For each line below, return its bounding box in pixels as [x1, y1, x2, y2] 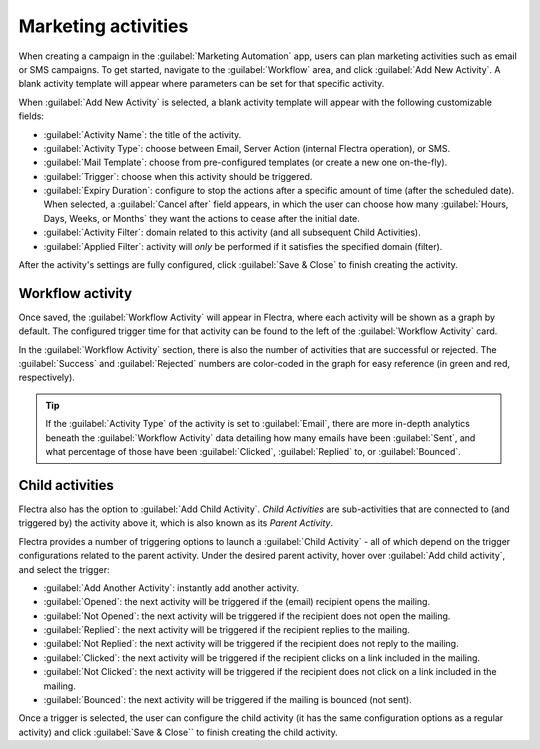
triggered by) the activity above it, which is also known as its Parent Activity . [18, 517, 334, 529]
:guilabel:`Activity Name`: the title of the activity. [43, 128, 242, 140]
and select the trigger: [18, 563, 110, 575]
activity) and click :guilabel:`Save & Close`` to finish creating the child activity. [18, 726, 339, 738]
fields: [18, 110, 45, 122]
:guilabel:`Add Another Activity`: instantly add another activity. [43, 581, 300, 594]
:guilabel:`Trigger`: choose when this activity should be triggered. [43, 170, 313, 182]
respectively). [18, 371, 75, 384]
